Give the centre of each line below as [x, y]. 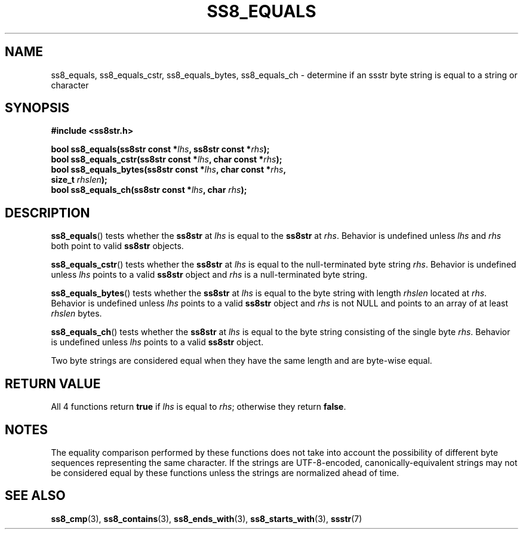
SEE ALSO [35, 496]
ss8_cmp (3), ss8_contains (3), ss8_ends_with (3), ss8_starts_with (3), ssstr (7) [207, 518]
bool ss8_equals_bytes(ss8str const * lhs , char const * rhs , [169, 170]
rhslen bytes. [76, 314]
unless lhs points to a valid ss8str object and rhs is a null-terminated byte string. [209, 275]
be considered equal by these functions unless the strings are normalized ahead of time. [225, 472]
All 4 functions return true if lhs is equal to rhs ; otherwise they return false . [199, 407]
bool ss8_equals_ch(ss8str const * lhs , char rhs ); [149, 190]
